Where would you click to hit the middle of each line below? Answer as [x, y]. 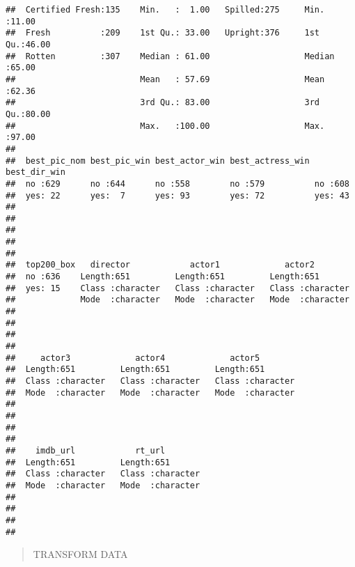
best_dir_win [35, 172]
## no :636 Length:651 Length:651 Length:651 [163, 277]
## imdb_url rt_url [86, 450]
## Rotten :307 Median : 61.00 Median [170, 56]
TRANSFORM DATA [80, 554]
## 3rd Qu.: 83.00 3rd [163, 103]
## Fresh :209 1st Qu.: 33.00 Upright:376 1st [163, 33]
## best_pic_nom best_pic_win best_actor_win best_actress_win [158, 161]
